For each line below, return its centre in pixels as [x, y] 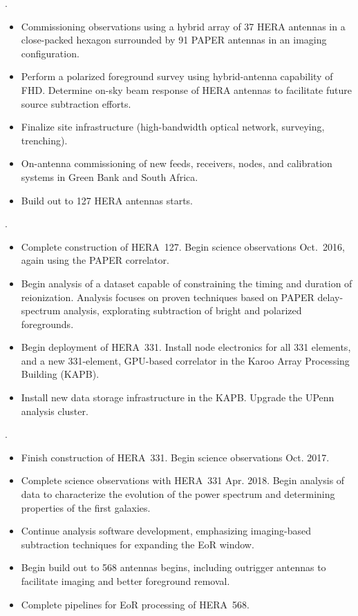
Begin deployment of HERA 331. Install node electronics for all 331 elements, [186, 347]
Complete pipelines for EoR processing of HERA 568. [135, 604]
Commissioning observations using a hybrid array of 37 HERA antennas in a [183, 26]
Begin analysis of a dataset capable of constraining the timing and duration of [187, 283]
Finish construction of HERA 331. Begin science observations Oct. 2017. [175, 457]
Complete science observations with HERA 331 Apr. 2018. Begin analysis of [183, 480]
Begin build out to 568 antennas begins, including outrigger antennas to [173, 567]
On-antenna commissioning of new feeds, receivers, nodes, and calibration [177, 163]
